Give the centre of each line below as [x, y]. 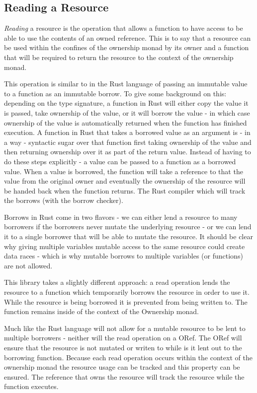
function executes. [31, 386]
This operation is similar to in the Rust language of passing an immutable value [126, 84]
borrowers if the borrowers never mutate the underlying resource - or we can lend [128, 227]
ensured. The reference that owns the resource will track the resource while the [124, 376]
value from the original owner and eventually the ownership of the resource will [125, 181]
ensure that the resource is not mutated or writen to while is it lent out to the [123, 348]
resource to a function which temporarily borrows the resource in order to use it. [127, 292]
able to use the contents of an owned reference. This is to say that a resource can [128, 37]
